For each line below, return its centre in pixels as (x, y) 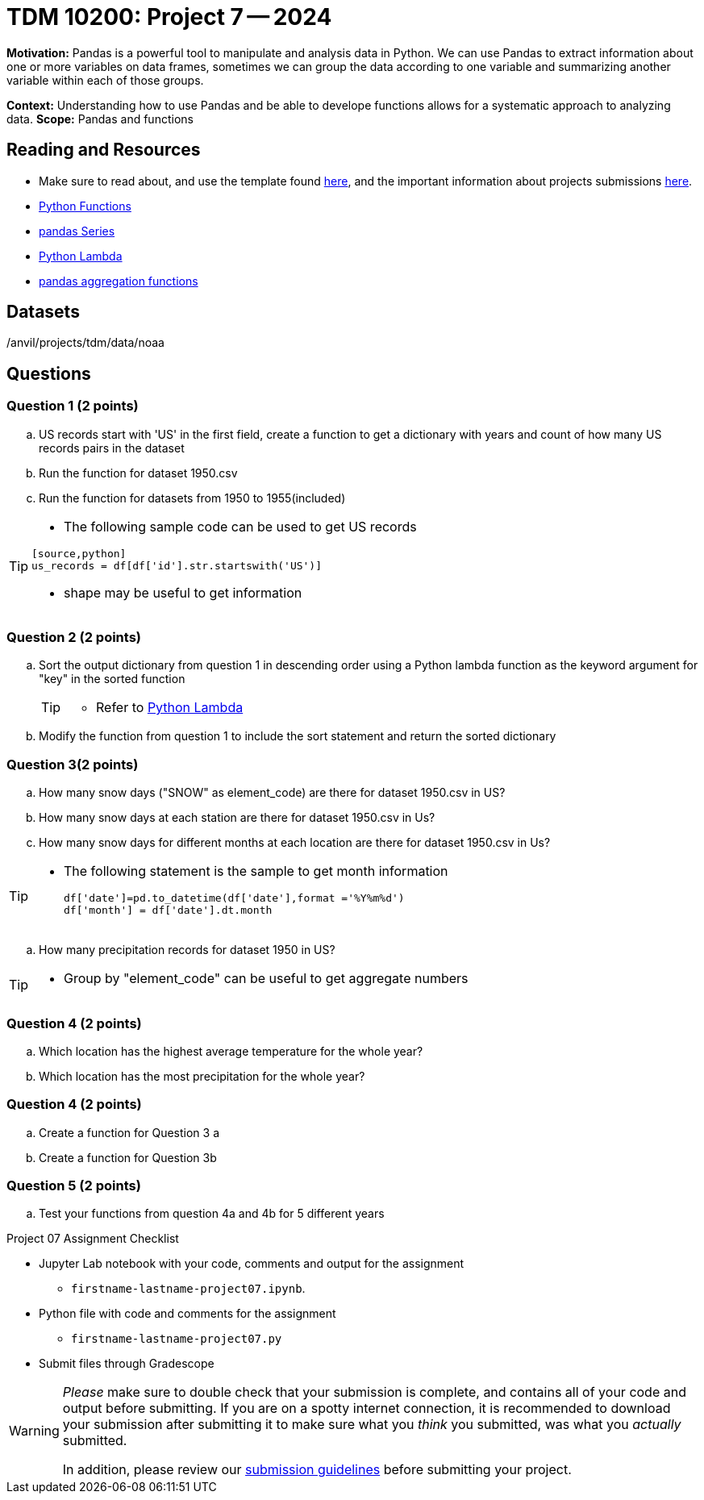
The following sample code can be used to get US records (240, 526)
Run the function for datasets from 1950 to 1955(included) (192, 498)
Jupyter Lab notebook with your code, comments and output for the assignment (252, 1264)
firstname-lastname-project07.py (177, 1339)
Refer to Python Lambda (170, 708)
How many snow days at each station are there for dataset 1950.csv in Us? (237, 818)
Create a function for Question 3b (128, 1157)
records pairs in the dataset (112, 448)
